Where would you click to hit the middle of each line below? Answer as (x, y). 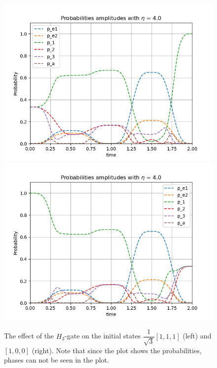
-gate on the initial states (103, 336)
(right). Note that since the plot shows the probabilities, (117, 350)
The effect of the (29, 336)
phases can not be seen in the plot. (56, 360)
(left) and (197, 336)
